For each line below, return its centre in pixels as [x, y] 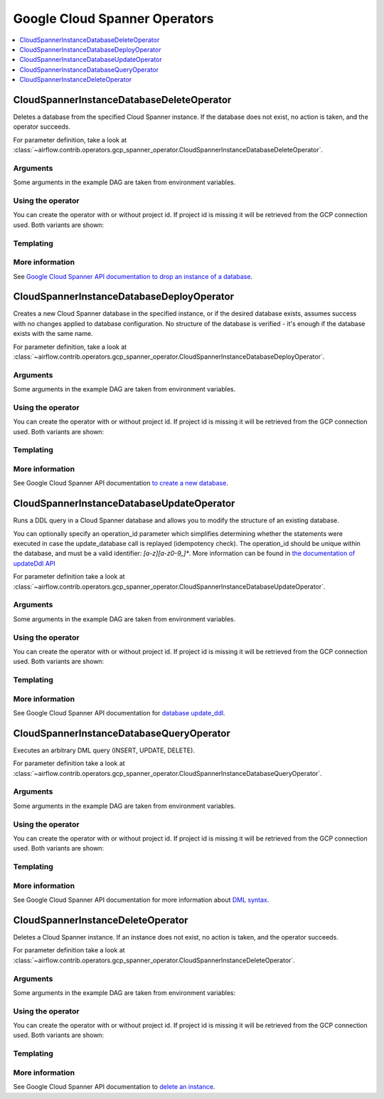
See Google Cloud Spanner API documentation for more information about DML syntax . [141, 900]
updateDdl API [34, 563]
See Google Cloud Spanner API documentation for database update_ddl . [119, 713]
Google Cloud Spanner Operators [113, 19]
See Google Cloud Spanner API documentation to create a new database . [121, 483]
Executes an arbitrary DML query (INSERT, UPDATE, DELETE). [104, 750]
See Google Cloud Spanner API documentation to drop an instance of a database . [133, 276]
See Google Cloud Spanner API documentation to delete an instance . [114, 1087]
